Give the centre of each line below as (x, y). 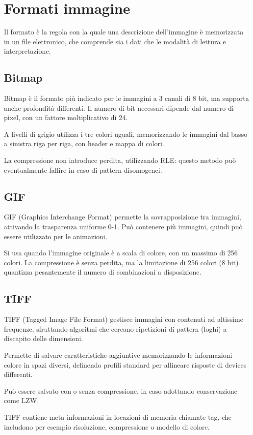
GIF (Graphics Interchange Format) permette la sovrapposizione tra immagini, (123, 217)
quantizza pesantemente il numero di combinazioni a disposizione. (103, 272)
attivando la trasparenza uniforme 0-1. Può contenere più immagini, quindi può (123, 227)
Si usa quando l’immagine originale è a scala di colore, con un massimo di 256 (121, 253)
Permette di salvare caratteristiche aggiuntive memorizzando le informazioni (118, 355)
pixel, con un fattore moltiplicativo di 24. (66, 117)
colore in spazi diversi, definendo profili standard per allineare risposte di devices (125, 364)
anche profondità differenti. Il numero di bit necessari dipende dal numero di (119, 108)
